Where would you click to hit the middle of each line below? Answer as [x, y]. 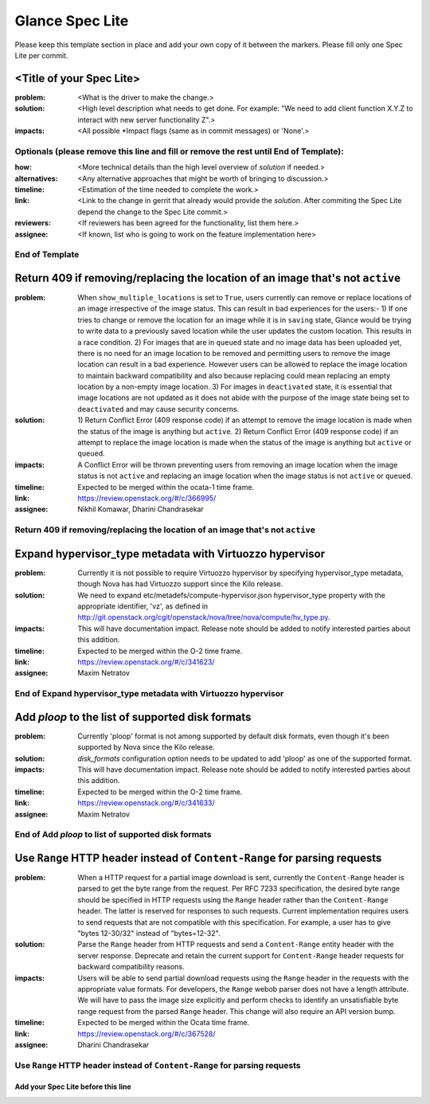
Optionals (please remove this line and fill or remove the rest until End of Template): [179, 151]
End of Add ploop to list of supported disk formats [113, 835]
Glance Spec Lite [72, 21]
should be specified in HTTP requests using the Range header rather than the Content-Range [233, 899]
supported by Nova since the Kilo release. [146, 747]
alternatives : [37, 178]
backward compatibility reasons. [131, 967]
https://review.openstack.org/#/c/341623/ [146, 662]
